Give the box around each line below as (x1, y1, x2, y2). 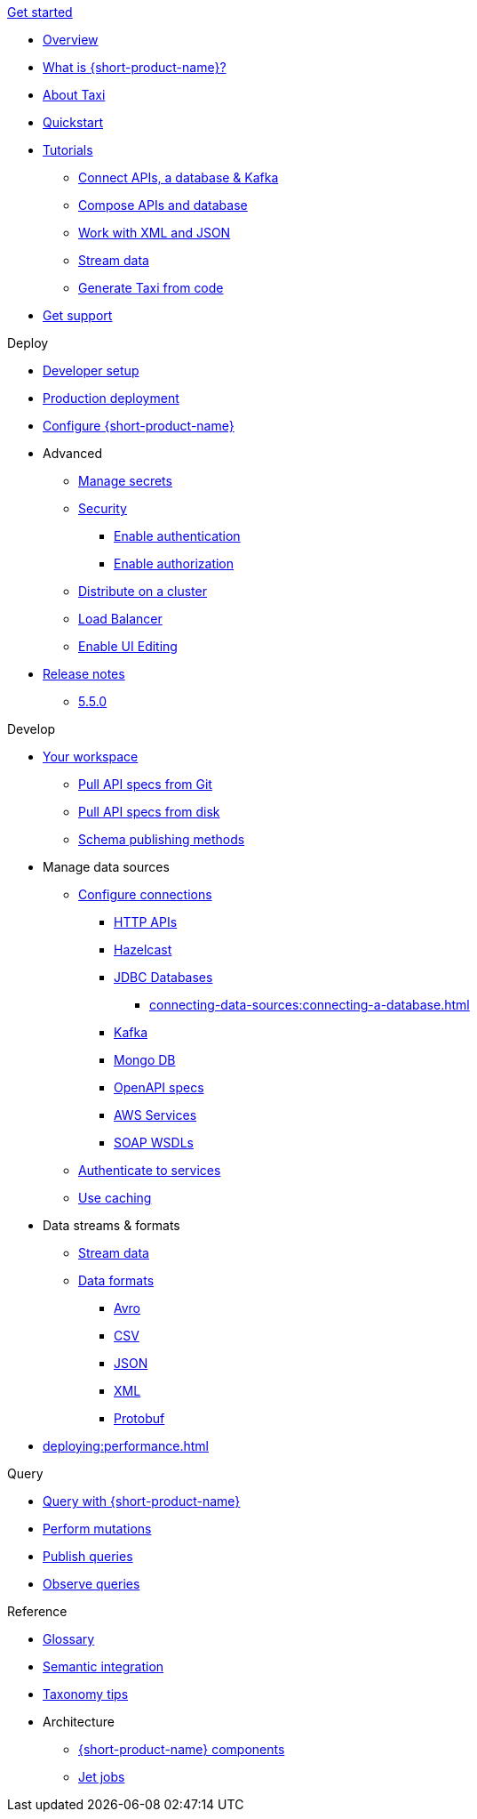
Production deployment (43, 390, 179, 406)
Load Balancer (78, 611, 163, 626)
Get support (43, 308, 113, 323)
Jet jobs (78, 1769, 125, 1784)
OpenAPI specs (114, 1080, 204, 1095)
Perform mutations (43, 1521, 152, 1536)
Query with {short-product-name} (43, 1493, 241, 1509)
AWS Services (114, 1107, 197, 1123)
